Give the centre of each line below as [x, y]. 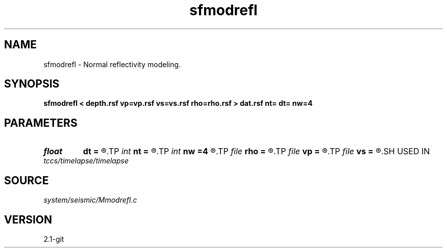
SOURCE [27, 180]
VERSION [28, 219]
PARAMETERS [41, 123]
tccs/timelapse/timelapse [86, 161]
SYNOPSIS [32, 84]
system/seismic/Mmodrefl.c [90, 200]
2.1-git [54, 239]
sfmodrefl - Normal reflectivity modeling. [112, 64]
